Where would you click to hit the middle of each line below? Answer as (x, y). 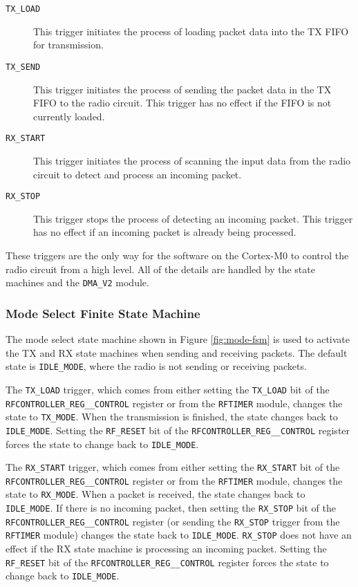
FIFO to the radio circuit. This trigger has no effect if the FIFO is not (182, 103)
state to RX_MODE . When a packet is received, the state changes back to (156, 494)
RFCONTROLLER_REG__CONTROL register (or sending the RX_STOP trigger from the (173, 521)
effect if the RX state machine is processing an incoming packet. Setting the (166, 549)
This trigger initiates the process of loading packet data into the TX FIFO (191, 31)
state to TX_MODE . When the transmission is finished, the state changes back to (172, 417)
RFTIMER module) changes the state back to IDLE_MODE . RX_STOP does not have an (179, 535)
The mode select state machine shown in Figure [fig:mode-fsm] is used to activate (178, 339)
